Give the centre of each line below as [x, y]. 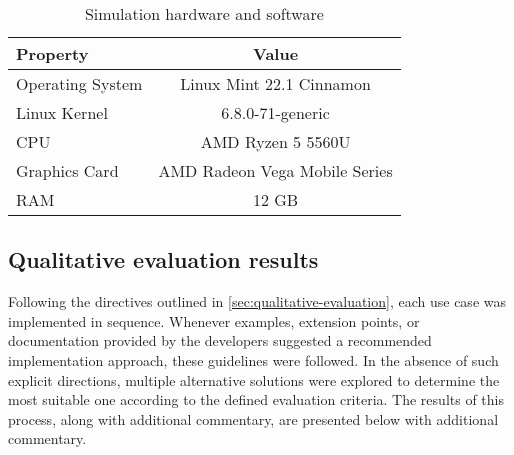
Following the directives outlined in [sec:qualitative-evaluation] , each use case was [257, 301]
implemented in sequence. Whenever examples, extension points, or [214, 320]
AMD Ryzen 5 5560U [275, 141]
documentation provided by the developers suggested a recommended [220, 340]
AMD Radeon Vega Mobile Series [275, 170]
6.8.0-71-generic [275, 112]
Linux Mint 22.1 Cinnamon [275, 83]
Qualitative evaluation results [163, 259]
